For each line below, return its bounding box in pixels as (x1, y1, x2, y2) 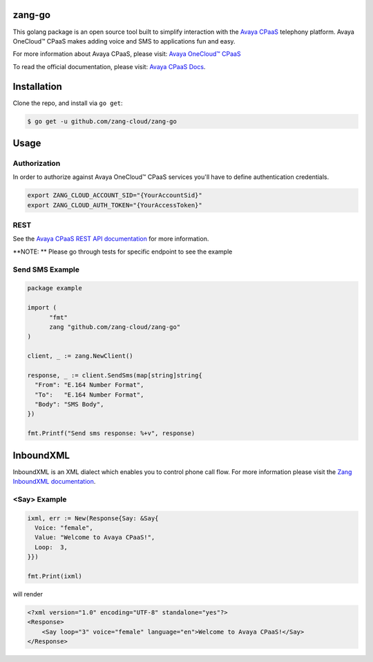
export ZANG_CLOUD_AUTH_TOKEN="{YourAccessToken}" (27, 201, 203, 209)
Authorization (12, 158, 61, 168)
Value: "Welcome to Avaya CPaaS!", (35, 533, 155, 542)
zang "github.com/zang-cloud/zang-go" (49, 323, 181, 331)
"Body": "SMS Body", (35, 401, 104, 408)
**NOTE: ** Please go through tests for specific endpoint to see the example (12, 247, 233, 256)
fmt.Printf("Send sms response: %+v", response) (27, 429, 195, 437)
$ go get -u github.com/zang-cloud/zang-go (27, 117, 178, 125)
